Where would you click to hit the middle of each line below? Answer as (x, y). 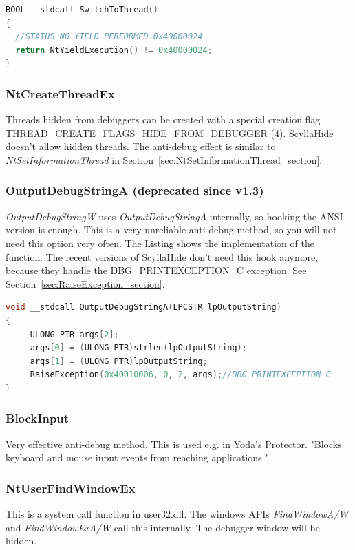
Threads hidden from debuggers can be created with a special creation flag (163, 119)
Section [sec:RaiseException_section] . (85, 283)
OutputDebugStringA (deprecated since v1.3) (135, 190)
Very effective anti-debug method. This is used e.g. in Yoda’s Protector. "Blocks (174, 444)
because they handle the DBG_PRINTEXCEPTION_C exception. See (156, 270)
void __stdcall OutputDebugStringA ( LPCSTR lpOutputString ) (143, 307)
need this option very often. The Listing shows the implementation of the (160, 243)
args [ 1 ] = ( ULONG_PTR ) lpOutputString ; (119, 361)
